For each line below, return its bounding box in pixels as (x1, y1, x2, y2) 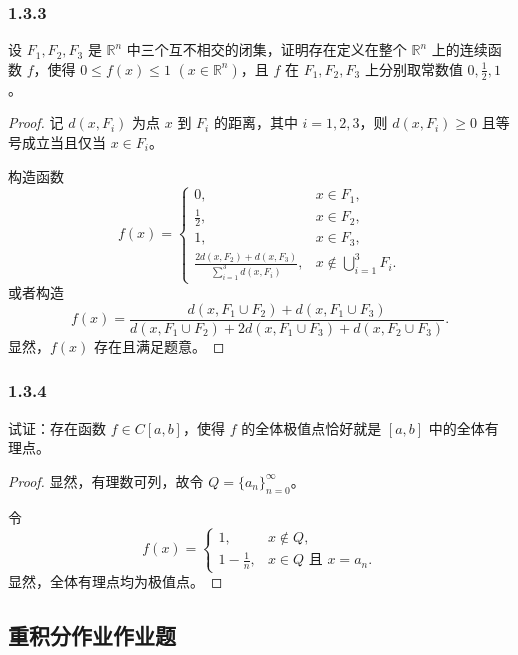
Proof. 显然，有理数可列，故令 (8, 470, 204, 491)
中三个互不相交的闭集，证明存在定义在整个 (126, 39, 407, 60)
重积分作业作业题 (8, 620, 176, 651)
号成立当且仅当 (8, 132, 106, 152)
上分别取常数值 (364, 58, 463, 79)
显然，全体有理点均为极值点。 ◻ (8, 571, 223, 592)
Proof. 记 (8, 112, 64, 133)
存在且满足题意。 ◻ (94, 335, 225, 356)
